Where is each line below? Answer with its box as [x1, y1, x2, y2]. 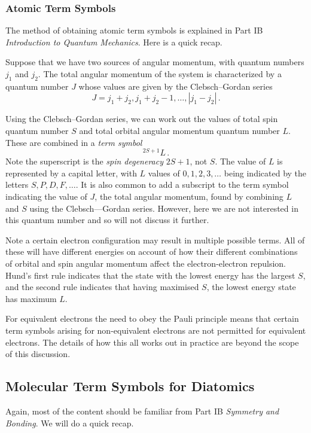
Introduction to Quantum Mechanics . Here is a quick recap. [5, 35, 222, 48]
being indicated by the [224, 166, 307, 179]
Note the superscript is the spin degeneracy [5, 155, 164, 167]
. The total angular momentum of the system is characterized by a [38, 68, 282, 80]
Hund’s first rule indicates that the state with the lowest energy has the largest [5, 269, 295, 281]
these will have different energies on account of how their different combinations [5, 245, 298, 258]
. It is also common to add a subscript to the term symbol [75, 178, 289, 191]
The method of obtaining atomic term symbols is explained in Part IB [5, 24, 263, 36]
